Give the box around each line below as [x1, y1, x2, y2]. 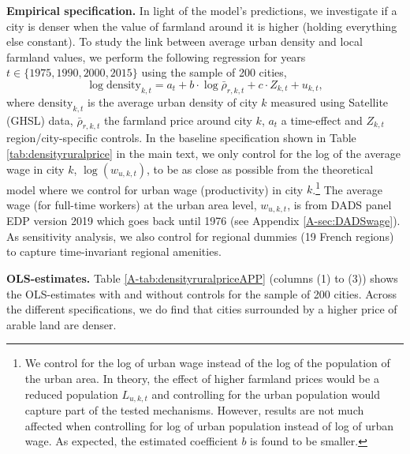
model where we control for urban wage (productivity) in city [6, 181, 304, 197]
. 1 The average [312, 178, 382, 197]
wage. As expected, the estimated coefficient [24, 433, 238, 449]
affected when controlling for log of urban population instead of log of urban [24, 417, 394, 433]
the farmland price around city [103, 111, 252, 128]
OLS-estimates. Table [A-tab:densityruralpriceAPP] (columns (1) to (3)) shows [6, 270, 398, 287]
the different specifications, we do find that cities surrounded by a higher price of [6, 301, 397, 317]
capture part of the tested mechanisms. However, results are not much [24, 402, 364, 418]
